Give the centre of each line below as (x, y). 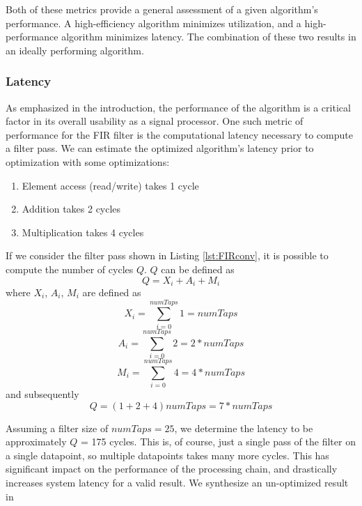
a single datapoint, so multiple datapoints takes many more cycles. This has (167, 455)
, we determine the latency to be (244, 428)
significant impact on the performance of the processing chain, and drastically (172, 469)
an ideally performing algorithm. (75, 50)
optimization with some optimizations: (88, 161)
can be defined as (198, 269)
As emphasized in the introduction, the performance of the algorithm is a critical (178, 107)
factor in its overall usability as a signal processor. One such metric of (155, 121)
